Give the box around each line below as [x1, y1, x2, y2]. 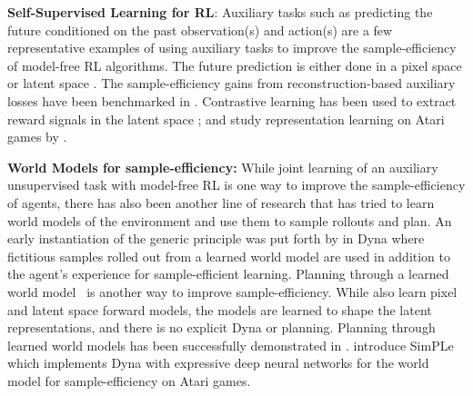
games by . [7, 127, 67, 146]
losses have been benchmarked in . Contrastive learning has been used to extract [7, 91, 457, 110]
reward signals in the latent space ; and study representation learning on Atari [7, 109, 445, 128]
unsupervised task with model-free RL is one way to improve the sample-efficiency [7, 175, 466, 194]
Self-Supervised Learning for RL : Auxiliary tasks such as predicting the [7, 3, 433, 21]
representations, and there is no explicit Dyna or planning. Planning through [7, 318, 436, 337]
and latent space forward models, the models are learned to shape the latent [7, 300, 432, 319]
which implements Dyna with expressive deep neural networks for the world [7, 353, 429, 372]
